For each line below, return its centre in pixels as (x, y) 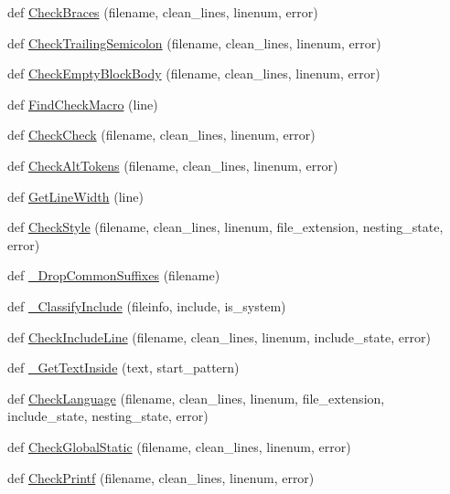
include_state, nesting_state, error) (108, 416)
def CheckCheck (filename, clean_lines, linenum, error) (161, 135)
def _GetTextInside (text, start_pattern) (123, 368)
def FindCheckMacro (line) (83, 104)
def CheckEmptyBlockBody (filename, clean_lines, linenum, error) (194, 74)
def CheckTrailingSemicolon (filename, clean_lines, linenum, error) (194, 42)
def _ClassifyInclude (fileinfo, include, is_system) (147, 305)
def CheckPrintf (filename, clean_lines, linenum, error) (161, 477)
